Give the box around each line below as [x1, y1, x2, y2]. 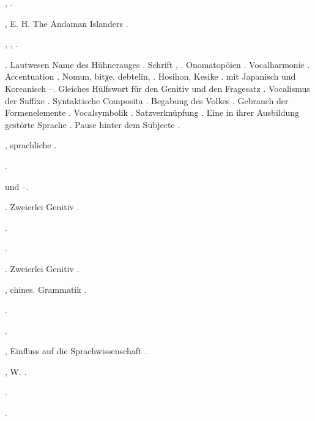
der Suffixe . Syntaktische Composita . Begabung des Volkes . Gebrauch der [5, 94, 289, 107]
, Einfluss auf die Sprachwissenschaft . [5, 344, 147, 357]
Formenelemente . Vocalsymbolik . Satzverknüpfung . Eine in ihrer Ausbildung [5, 106, 300, 119]
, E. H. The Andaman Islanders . [5, 17, 128, 29]
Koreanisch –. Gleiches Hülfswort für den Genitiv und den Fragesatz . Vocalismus [5, 82, 310, 94]
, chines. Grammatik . [5, 283, 87, 295]
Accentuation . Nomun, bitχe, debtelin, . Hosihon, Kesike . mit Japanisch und [5, 70, 296, 83]
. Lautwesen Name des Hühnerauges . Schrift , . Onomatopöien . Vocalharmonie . [5, 58, 310, 70]
